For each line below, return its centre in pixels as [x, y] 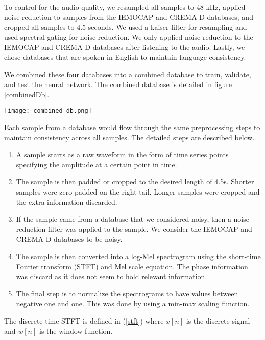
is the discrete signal [218, 320]
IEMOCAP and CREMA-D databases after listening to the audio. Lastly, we [125, 47]
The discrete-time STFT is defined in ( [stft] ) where [84, 320]
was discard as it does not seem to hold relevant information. [112, 276]
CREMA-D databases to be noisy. [69, 239]
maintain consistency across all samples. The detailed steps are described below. [129, 137]
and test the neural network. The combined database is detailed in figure [118, 84]
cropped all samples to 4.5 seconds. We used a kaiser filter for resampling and [126, 27]
